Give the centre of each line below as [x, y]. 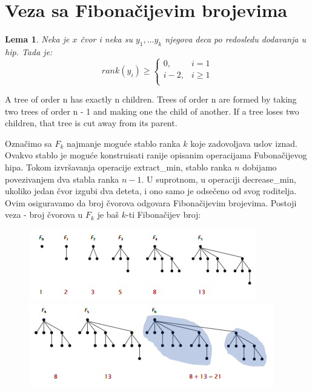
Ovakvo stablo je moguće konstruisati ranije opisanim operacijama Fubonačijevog [156, 155]
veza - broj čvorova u [44, 215]
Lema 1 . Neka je [37, 39]
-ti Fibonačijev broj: [164, 215]
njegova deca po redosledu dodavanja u [236, 39]
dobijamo [260, 167]
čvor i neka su [106, 39]
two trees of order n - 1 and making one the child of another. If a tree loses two [152, 111]
